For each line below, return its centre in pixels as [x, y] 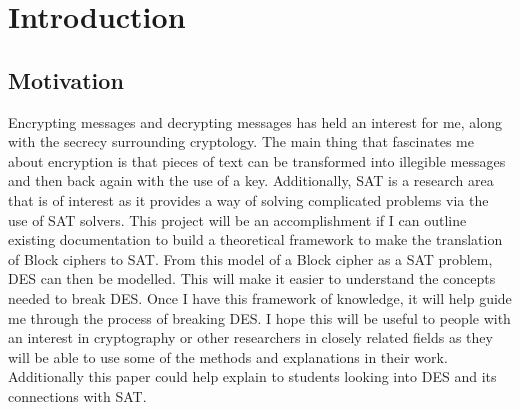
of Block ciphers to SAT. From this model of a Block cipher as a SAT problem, [250, 258]
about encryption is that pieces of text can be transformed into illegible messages [257, 160]
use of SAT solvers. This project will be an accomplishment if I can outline [237, 219]
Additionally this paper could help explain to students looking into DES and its [252, 376]
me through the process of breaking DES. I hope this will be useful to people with [259, 317]
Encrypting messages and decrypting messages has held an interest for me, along [255, 121]
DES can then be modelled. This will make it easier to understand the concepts [252, 278]
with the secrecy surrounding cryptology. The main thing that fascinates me [241, 141]
